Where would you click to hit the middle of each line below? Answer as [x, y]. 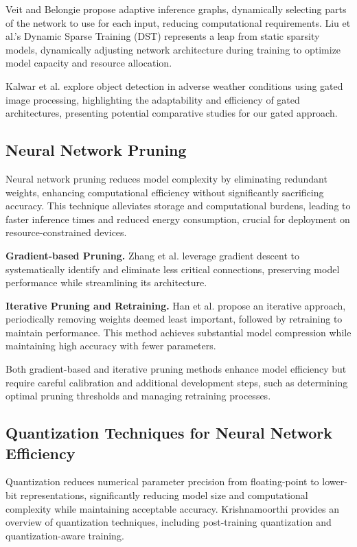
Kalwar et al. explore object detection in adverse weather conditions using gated [174, 85]
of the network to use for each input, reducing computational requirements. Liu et [178, 22]
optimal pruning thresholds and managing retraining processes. [138, 396]
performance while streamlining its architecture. [106, 282]
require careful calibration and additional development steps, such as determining [177, 382]
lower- [335, 481]
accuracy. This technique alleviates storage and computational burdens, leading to [178, 206]
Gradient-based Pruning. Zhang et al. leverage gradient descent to [152, 255]
